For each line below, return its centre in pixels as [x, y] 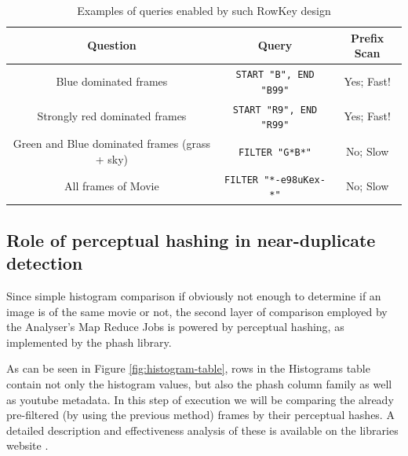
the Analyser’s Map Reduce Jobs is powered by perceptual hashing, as [175, 327]
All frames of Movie [112, 186]
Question [112, 45]
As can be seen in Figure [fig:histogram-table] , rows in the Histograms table [188, 368]
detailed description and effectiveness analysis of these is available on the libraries [202, 430]
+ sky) [112, 158]
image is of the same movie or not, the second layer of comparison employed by [197, 311]
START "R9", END [275, 110]
